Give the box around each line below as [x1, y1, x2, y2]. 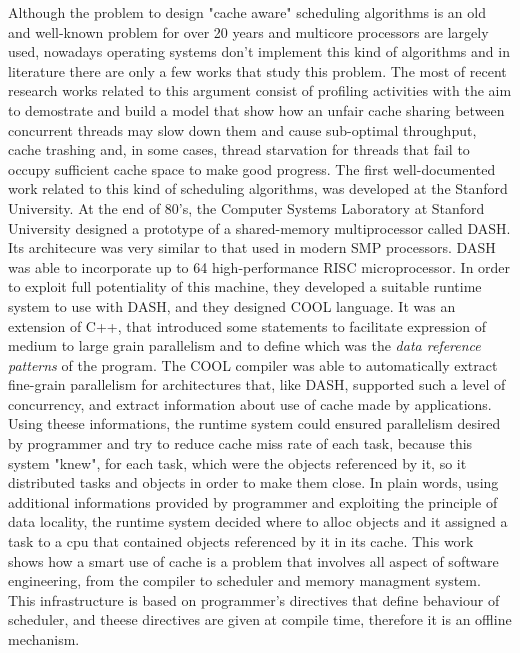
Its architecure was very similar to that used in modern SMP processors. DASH [8, 237, 496, 258]
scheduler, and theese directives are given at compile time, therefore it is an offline [8, 609, 512, 630]
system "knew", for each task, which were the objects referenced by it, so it [8, 452, 467, 473]
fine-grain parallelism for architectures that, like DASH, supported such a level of [8, 374, 506, 395]
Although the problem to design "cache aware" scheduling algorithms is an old [8, 2, 486, 22]
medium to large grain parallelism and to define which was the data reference [8, 335, 481, 356]
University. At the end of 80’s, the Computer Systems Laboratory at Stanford [8, 197, 485, 218]
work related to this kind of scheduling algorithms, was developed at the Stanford [8, 178, 508, 199]
